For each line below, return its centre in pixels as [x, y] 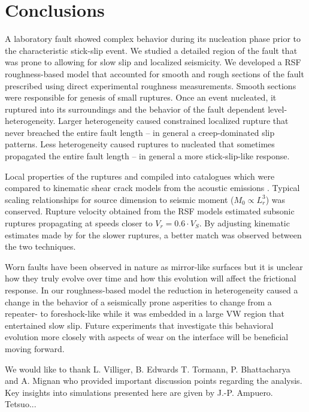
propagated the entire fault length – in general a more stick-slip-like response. [147, 156]
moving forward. [35, 348]
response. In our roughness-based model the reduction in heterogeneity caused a [152, 290]
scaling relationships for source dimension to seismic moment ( [119, 199]
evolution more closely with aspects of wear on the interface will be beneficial [147, 337]
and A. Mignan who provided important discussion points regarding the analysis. [154, 381]
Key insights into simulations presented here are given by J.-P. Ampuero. [139, 392]
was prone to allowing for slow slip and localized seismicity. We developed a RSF [153, 62]
